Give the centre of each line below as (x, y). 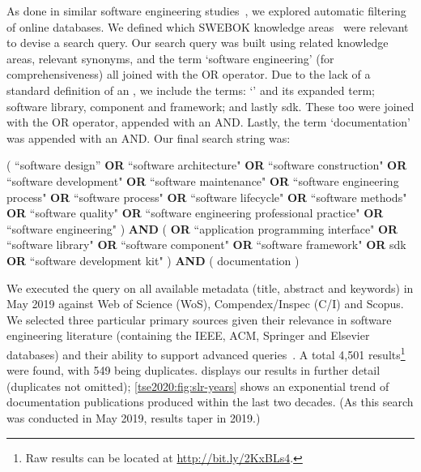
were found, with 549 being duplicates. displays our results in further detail (193, 370)
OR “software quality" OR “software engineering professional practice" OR (195, 213)
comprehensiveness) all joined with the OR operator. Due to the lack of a (189, 74)
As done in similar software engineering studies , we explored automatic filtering (206, 11)
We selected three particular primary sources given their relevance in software (199, 319)
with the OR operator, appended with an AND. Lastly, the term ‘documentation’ (208, 122)
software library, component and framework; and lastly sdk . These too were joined (210, 106)
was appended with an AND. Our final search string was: (149, 137)
